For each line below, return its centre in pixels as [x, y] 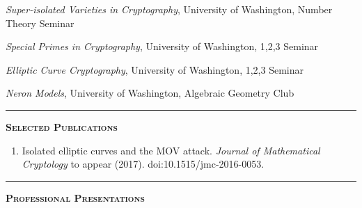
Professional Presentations [75, 197]
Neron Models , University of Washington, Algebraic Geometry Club [150, 93]
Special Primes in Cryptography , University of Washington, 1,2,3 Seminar [162, 46]
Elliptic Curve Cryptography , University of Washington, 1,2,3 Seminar [155, 69]
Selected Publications [62, 126]
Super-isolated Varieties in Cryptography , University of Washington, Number [169, 9]
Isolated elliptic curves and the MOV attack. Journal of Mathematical [171, 150]
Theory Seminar [40, 23]
